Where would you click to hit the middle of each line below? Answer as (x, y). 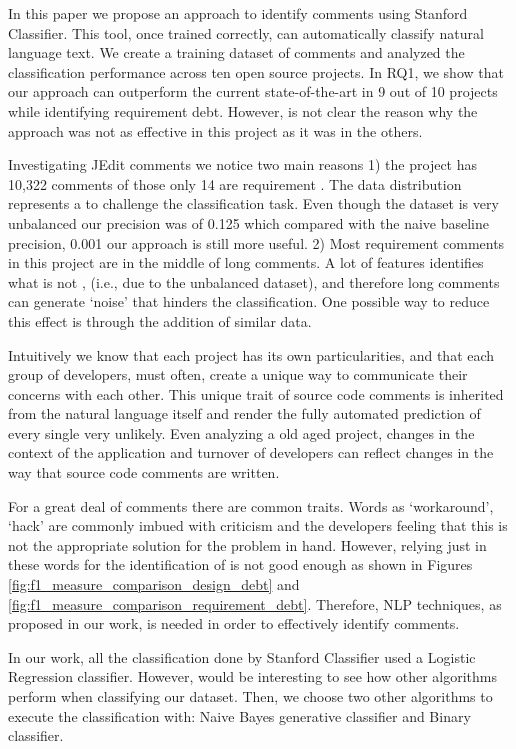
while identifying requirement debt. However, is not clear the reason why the (243, 110)
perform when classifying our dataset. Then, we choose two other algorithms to (250, 696)
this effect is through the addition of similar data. (160, 320)
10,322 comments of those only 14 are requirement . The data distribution (235, 183)
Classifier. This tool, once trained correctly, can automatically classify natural (246, 32)
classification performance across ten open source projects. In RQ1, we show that (256, 71)
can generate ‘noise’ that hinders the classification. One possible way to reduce (249, 301)
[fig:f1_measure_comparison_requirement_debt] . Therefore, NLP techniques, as (255, 603)
